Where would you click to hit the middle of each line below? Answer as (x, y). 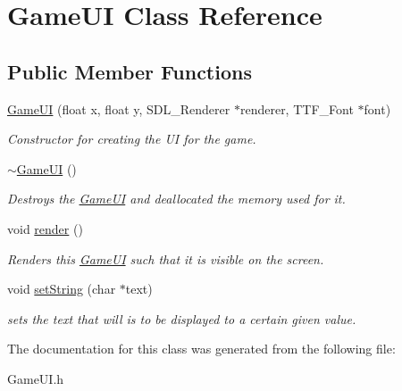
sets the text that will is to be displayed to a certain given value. (182, 318)
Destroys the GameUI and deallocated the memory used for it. (176, 199)
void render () (45, 228)
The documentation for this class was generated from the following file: (201, 349)
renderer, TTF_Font (297, 108)
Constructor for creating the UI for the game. (132, 139)
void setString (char (62, 289)
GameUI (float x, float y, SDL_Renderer (119, 108)
